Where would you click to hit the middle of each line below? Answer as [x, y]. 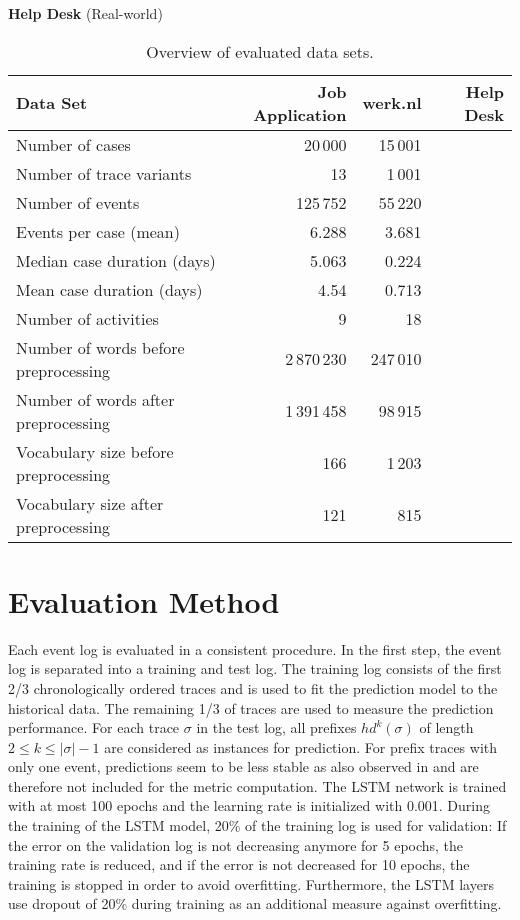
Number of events [78, 202]
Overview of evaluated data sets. [260, 51]
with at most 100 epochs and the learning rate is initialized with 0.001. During [249, 805]
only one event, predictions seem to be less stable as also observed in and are [243, 766]
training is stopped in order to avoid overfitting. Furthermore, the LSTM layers [251, 883]
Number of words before [100, 347]
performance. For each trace [94, 727]
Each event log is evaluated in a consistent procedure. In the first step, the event [255, 648]
